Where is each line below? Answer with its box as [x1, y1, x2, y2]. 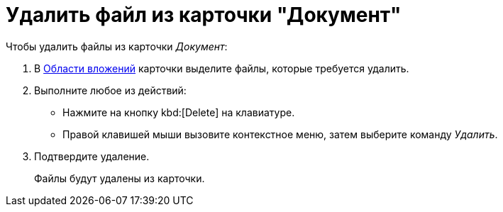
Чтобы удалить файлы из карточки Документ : [6, 40, 228, 52]
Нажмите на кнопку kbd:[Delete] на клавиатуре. [62, 106, 295, 118]
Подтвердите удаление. [34, 150, 150, 162]
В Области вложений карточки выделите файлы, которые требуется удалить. [34, 62, 409, 74]
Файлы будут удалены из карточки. [34, 172, 205, 184]
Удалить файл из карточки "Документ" [6, 3, 402, 27]
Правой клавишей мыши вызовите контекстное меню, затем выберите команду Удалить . [62, 128, 498, 140]
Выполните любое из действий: [34, 84, 187, 96]
